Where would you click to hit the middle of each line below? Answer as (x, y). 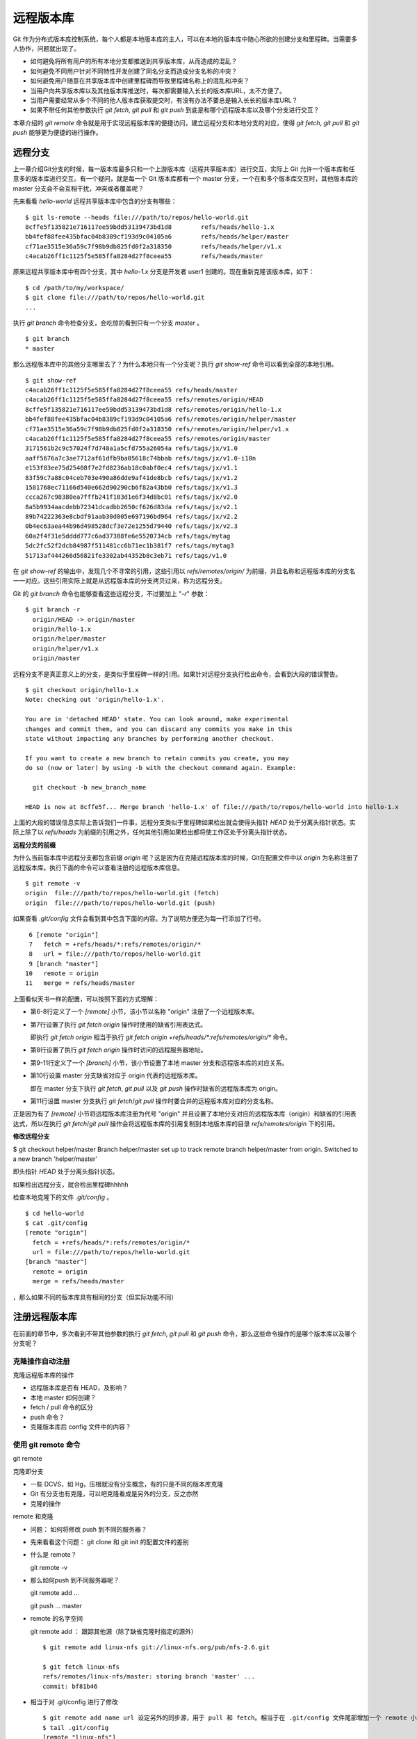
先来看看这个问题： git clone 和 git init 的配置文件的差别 (109, 1541)
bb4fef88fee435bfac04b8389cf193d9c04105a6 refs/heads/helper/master (157, 237)
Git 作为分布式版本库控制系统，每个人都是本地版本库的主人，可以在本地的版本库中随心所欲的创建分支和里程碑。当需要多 (185, 39)
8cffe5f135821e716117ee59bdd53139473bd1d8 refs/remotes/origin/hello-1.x (154, 409)
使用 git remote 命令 (47, 1445)
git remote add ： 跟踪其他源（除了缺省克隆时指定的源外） (114, 1631)
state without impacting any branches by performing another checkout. (150, 738)
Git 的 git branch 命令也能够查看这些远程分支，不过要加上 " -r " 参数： (111, 593)
